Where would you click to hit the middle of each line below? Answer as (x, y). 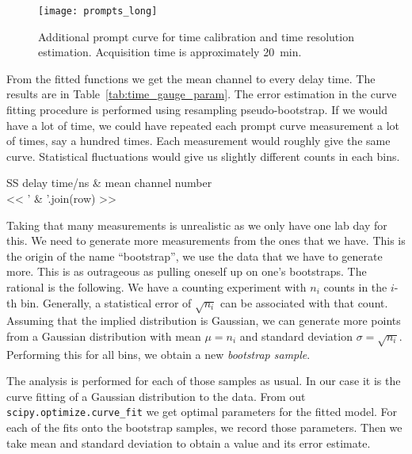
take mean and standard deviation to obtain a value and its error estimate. (189, 443)
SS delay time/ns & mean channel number (109, 183)
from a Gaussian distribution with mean (104, 336)
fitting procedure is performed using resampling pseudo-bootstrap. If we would (197, 110)
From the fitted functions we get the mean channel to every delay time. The (191, 78)
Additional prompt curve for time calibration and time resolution (196, 36)
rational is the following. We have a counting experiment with (156, 286)
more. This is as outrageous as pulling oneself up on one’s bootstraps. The (187, 271)
